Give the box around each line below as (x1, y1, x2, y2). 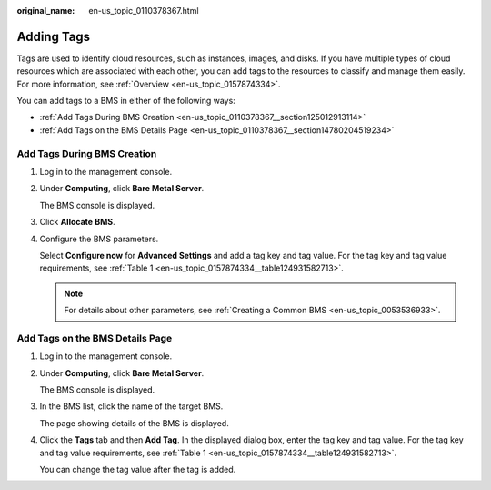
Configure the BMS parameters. (39, 233, 159, 244)
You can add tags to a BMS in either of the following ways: (16, 96, 235, 107)
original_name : (16, 5, 75, 15)
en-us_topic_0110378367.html (88, 5, 199, 15)
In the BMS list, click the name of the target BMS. (39, 401, 224, 412)
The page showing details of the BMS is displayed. (39, 417, 229, 428)
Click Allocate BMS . (39, 217, 115, 228)
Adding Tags (16, 28, 91, 45)
